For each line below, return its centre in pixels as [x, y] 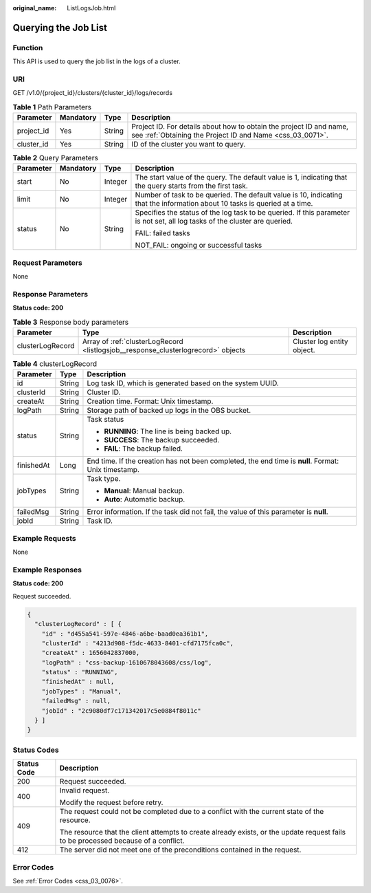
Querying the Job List [60, 28]
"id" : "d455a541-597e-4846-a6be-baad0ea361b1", [125, 634]
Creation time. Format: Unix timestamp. [150, 401]
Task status [105, 420]
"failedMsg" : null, [76, 701]
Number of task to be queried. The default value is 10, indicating [239, 195]
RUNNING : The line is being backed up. [168, 431]
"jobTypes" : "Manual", [81, 691]
